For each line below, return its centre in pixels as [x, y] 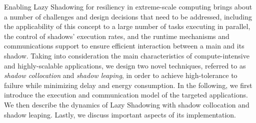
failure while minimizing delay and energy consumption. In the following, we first [128, 85]
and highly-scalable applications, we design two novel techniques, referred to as [125, 65]
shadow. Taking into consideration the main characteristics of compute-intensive [127, 55]
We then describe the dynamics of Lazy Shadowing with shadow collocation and [127, 104]
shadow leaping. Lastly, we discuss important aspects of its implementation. [120, 114]
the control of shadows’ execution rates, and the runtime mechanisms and [117, 36]
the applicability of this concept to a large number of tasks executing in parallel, [127, 26]
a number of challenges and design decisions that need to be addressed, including [128, 16]
